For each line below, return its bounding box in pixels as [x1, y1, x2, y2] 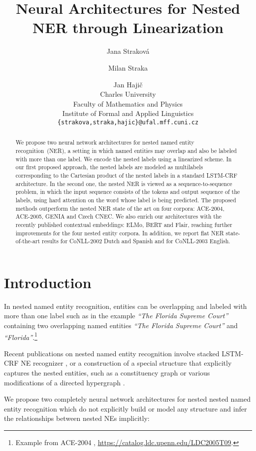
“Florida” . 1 [4, 330, 37, 342]
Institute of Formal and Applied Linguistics [62, 108, 194, 118]
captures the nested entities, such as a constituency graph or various [4, 368, 210, 378]
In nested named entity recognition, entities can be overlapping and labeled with [4, 301, 247, 311]
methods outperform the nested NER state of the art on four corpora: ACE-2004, [15, 204, 224, 212]
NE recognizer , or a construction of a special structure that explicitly [21, 358, 232, 368]
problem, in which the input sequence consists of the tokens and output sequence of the [15, 188, 240, 196]
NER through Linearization [32, 17, 224, 38]
